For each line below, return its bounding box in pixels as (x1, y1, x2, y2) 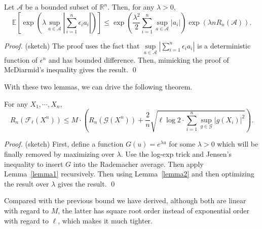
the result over (4, 178, 49, 189)
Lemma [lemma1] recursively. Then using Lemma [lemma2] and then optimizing (4, 168, 254, 179)
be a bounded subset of (25, 2, 97, 12)
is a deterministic (197, 40, 251, 51)
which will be (217, 139, 258, 149)
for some (169, 139, 196, 149)
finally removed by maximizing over (4, 149, 115, 159)
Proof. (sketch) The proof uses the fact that (4, 40, 140, 51)
